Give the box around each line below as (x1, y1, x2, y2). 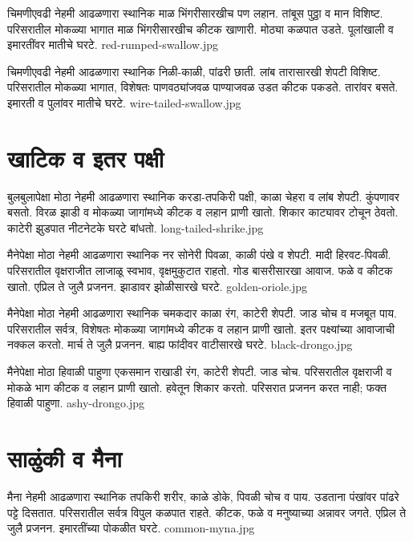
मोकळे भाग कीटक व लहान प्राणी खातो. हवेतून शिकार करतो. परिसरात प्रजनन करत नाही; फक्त (7, 378, 387, 395)
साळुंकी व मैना (7, 442, 122, 474)
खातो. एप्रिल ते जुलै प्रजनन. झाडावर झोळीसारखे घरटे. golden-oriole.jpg (7, 277, 308, 294)
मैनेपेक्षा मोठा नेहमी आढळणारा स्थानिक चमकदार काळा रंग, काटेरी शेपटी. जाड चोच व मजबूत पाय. (7, 305, 397, 322)
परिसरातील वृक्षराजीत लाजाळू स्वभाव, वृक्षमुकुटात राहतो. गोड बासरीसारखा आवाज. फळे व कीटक (7, 262, 393, 279)
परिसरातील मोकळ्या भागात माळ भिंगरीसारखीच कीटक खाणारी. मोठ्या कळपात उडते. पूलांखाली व (7, 20, 394, 37)
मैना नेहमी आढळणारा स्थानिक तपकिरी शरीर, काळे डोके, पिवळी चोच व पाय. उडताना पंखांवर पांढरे (7, 487, 399, 504)
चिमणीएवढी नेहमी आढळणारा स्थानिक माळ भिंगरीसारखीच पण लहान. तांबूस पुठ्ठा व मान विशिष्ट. (7, 5, 383, 21)
